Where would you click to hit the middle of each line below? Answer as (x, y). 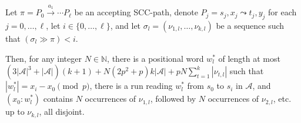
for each (282, 12)
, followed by (173, 99)
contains (58, 99)
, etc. (282, 99)
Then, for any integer (44, 58)
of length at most (249, 58)
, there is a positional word (155, 58)
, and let (126, 25)
